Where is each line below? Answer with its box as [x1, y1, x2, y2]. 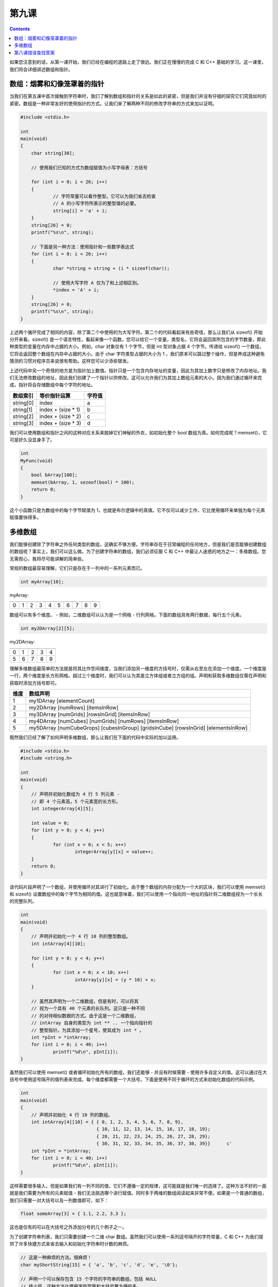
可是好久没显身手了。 [9, 437, 55, 443]
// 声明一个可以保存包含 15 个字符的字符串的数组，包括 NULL [20, 1276, 157, 1282]
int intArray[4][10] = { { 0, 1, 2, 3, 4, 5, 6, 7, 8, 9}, [31, 1119, 184, 1125]
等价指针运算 [39, 392, 71, 399]
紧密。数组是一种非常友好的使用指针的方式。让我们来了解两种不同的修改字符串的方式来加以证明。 [9, 100, 217, 107]
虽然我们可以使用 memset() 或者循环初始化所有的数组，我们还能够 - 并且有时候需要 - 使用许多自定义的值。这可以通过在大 [9, 1069, 267, 1075]
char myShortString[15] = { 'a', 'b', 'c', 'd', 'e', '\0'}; [20, 1262, 178, 1267]
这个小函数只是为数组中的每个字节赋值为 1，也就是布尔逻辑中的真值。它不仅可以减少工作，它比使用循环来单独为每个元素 [9, 507, 265, 513]
